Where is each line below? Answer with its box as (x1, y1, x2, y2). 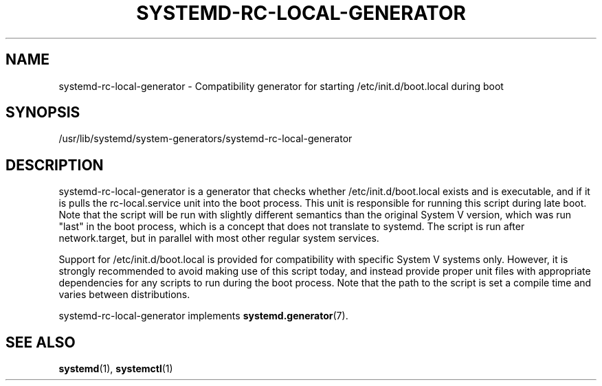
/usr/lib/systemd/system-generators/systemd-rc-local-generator (58, 133, 353, 145)
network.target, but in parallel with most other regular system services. (58, 232, 379, 245)
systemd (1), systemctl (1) (58, 363, 173, 375)
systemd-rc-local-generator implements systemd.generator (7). (58, 310, 348, 322)
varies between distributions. (58, 288, 190, 301)
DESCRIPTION (5, 156, 104, 174)
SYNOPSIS (5, 104, 80, 122)
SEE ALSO (5, 333, 76, 351)
